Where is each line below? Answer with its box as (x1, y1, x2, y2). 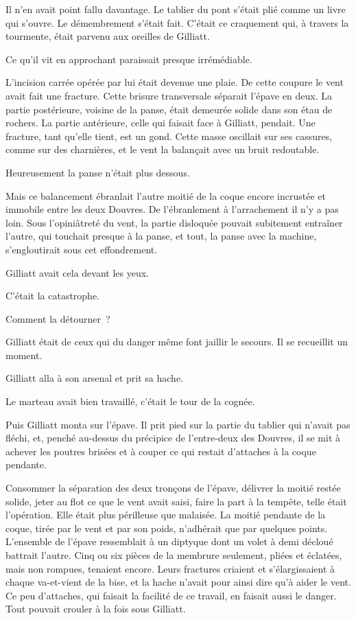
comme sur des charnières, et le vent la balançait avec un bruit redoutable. (5, 142, 320, 157)
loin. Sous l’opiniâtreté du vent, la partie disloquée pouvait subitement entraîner (5, 215, 343, 229)
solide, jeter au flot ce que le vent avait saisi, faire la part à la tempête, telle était (5, 494, 347, 508)
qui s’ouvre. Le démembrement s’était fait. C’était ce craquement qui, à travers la (5, 15, 349, 30)
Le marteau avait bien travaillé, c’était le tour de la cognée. (5, 394, 255, 409)
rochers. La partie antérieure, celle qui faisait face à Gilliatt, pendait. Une (5, 115, 316, 130)
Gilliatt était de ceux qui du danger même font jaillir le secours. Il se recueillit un (5, 334, 348, 349)
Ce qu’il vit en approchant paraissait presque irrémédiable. (5, 51, 252, 66)
